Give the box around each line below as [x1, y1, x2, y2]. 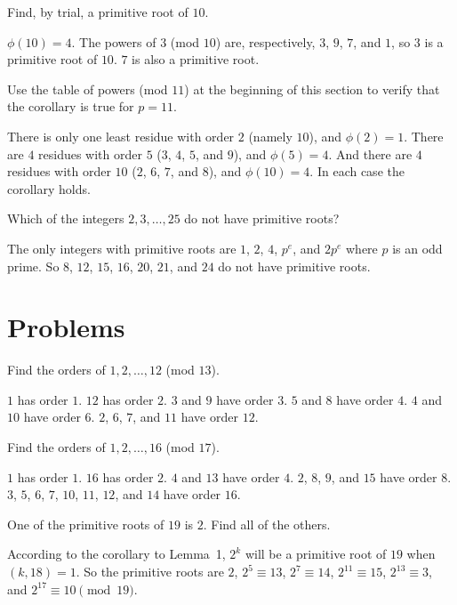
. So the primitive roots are [76, 562, 224, 580]
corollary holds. [7, 179, 91, 198]
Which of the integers [7, 209, 124, 228]
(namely [248, 126, 293, 145]
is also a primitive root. [132, 50, 260, 69]
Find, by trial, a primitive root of [7, 3, 188, 20]
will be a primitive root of [245, 544, 387, 563]
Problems [7, 309, 125, 345]
